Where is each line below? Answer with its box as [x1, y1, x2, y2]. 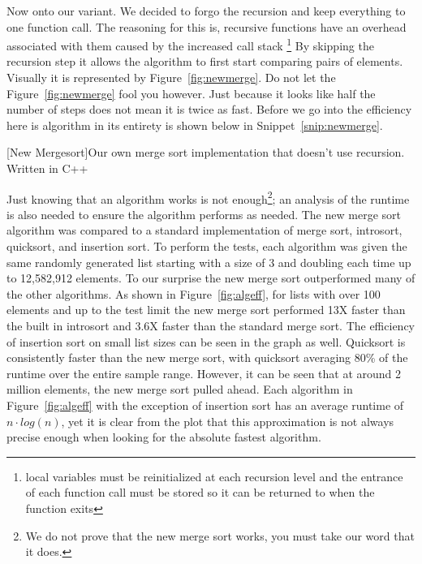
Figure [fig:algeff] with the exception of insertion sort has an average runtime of [6, 396, 404, 413]
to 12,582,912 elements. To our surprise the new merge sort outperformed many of [6, 269, 416, 286]
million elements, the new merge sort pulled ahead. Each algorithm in [6, 381, 353, 398]
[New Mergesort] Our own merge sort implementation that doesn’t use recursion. [6, 144, 405, 161]
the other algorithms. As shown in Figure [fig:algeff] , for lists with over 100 [6, 285, 381, 302]
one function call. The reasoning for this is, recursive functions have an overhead [6, 18, 407, 35]
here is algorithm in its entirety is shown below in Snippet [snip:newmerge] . [6, 116, 383, 133]
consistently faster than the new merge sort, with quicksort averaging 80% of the [6, 349, 408, 366]
